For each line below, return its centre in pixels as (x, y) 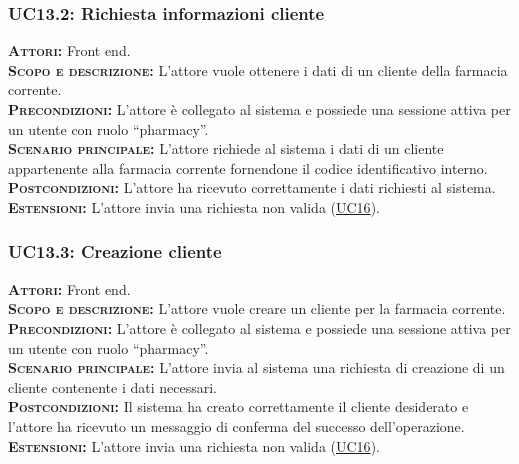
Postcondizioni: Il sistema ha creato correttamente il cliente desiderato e (238, 406)
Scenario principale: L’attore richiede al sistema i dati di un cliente (226, 148)
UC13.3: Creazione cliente (115, 251)
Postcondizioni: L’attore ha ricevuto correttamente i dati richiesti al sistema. (252, 187)
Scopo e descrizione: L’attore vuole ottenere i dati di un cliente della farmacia (258, 69)
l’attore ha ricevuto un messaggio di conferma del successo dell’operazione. (236, 425)
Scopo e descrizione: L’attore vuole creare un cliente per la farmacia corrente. (257, 308)
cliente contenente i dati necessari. (112, 386)
